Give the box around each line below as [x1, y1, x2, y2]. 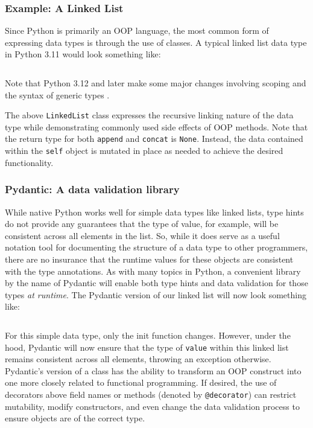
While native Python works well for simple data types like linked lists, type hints [5, 205, 304, 218]
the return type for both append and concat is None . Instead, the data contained [5, 132, 303, 145]
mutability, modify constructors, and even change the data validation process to [5, 400, 300, 412]
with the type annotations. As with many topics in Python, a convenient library [5, 264, 301, 277]
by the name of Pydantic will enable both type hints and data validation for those [5, 276, 308, 289]
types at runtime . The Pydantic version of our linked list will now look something [5, 288, 306, 301]
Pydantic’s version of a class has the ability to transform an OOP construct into [5, 364, 302, 377]
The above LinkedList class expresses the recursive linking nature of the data [5, 109, 294, 121]
